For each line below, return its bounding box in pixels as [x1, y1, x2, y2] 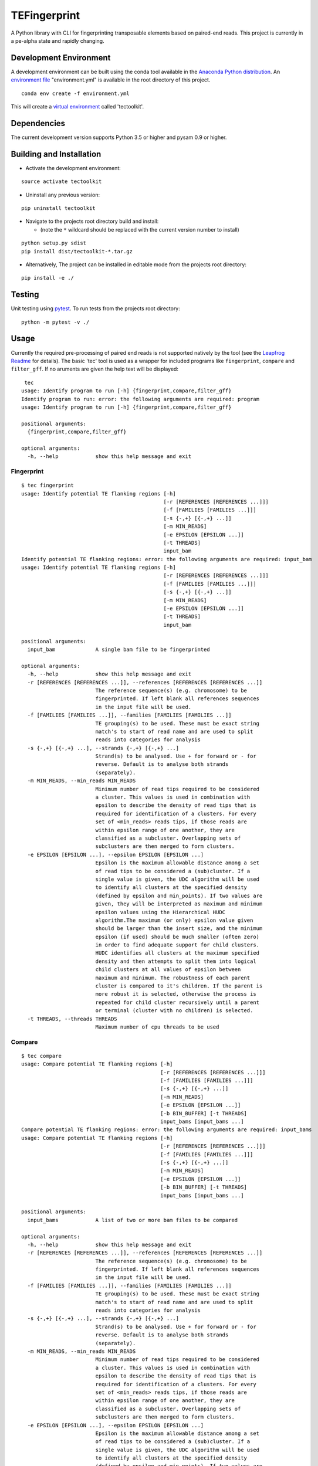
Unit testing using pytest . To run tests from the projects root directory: [11, 305, 180, 312]
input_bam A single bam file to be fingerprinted [27, 646, 211, 653]
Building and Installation [11, 149, 102, 159]
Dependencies [11, 118, 66, 128]
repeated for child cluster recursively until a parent [95, 999, 260, 1006]
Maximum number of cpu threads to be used [95, 1023, 219, 1030]
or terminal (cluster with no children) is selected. [95, 1007, 253, 1014]
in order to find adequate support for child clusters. [95, 942, 260, 948]
